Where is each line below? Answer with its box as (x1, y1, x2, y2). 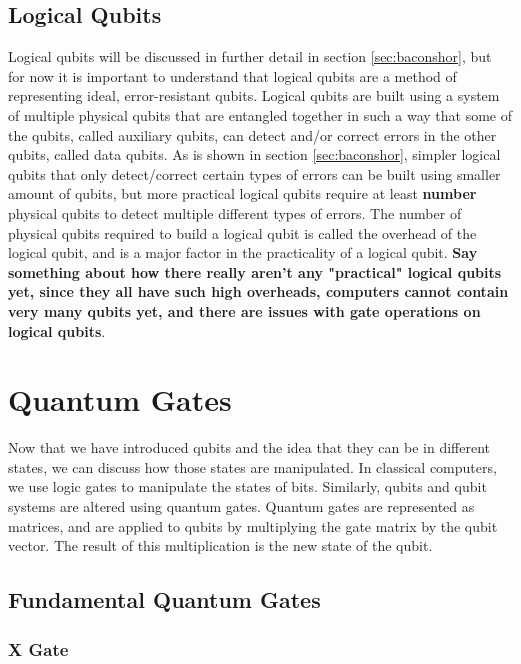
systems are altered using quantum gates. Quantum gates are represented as (8, 496, 475, 517)
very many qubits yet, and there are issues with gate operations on (8, 300, 481, 321)
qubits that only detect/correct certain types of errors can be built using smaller (8, 163, 501, 184)
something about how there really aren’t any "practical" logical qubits (8, 261, 502, 282)
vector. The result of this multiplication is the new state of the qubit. (8, 535, 433, 556)
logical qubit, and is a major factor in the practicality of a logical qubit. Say (8, 242, 478, 263)
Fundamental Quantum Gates (8, 584, 321, 615)
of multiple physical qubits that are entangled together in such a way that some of (8, 104, 512, 125)
